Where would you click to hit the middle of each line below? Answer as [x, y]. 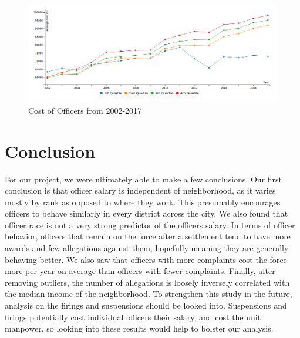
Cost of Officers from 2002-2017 [85, 110]
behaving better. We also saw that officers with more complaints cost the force [146, 259]
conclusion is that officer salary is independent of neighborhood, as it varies [140, 190]
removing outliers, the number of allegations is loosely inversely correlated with [147, 282]
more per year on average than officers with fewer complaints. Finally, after [140, 271]
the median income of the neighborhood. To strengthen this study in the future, [149, 294]
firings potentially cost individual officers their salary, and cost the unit [133, 317]
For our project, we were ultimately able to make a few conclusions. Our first [143, 179]
